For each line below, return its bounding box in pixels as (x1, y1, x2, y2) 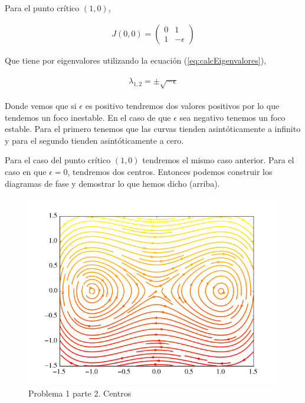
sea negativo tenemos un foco (179, 111, 286, 123)
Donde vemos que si (5, 100, 77, 112)
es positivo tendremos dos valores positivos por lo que (85, 100, 280, 112)
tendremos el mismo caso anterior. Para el (142, 154, 294, 166)
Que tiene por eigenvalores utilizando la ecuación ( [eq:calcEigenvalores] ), (5, 54, 267, 66)
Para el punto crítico (5, 2, 80, 14)
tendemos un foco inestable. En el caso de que (5, 111, 171, 123)
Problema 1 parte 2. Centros (28, 387, 132, 399)
